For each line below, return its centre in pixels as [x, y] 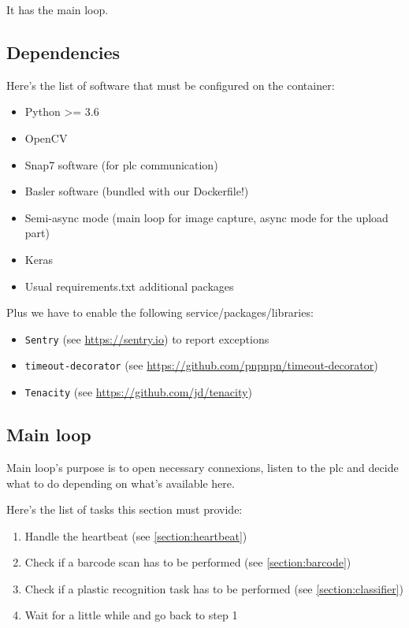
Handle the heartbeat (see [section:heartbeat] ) [136, 535]
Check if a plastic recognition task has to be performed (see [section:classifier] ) [214, 588]
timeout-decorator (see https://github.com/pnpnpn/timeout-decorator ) [201, 365]
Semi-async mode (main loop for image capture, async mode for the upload [206, 217]
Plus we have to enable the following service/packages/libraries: [160, 312]
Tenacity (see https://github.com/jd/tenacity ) [138, 392]
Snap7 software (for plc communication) [121, 164]
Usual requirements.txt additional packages [129, 286]
